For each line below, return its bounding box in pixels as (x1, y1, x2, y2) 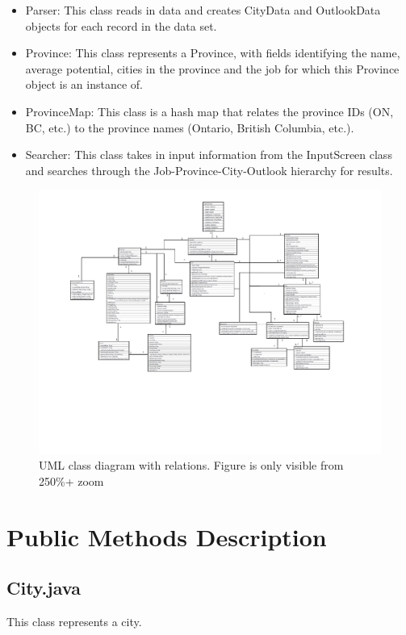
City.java (6, 575, 81, 600)
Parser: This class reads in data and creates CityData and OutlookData (25, 2, 381, 18)
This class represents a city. (6, 613, 142, 630)
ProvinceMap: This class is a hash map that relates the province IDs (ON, (25, 102, 394, 119)
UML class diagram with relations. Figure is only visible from (39, 457, 344, 474)
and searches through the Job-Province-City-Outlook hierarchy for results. (25, 161, 393, 178)
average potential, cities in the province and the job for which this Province (25, 60, 400, 77)
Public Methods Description (6, 520, 327, 553)
